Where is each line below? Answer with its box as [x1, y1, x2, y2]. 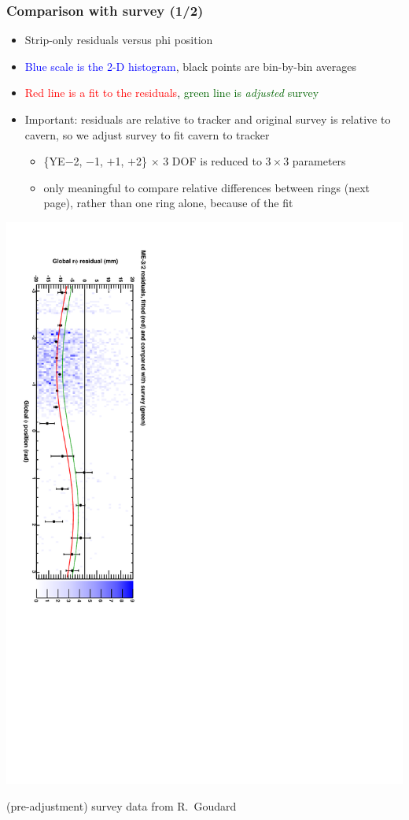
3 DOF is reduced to [163, 153, 262, 169]
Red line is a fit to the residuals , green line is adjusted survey [24, 84, 319, 101]
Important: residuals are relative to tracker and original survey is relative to [24, 111, 391, 127]
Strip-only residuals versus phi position [24, 32, 213, 48]
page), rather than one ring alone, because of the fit [43, 195, 293, 211]
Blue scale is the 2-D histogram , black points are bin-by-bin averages [24, 58, 357, 74]
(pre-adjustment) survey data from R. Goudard [6, 797, 237, 814]
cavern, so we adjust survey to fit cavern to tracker [24, 126, 270, 143]
